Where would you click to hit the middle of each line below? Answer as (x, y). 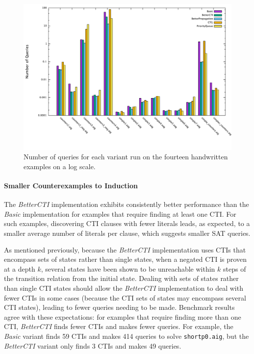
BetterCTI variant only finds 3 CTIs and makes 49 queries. (93, 345)
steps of (235, 268)
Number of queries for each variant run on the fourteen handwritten (126, 157)
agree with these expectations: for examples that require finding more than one (123, 316)
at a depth (20, 268)
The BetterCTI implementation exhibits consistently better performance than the (127, 204)
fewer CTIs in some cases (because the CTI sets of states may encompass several (125, 297)
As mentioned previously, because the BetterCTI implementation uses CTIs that (125, 249)
